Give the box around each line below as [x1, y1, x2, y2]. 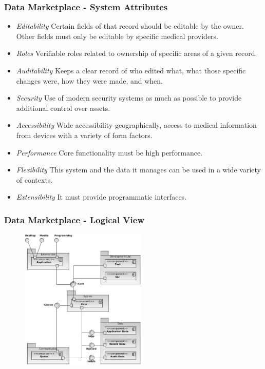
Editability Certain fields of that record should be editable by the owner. [16, 21, 244, 31]
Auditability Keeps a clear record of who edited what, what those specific [16, 65, 246, 75]
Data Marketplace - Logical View [4, 213, 144, 226]
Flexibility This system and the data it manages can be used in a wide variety [16, 164, 261, 175]
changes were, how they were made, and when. [16, 75, 163, 86]
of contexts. [16, 174, 53, 185]
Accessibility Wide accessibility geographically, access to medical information [16, 120, 257, 130]
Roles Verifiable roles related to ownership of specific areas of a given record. [16, 48, 257, 59]
